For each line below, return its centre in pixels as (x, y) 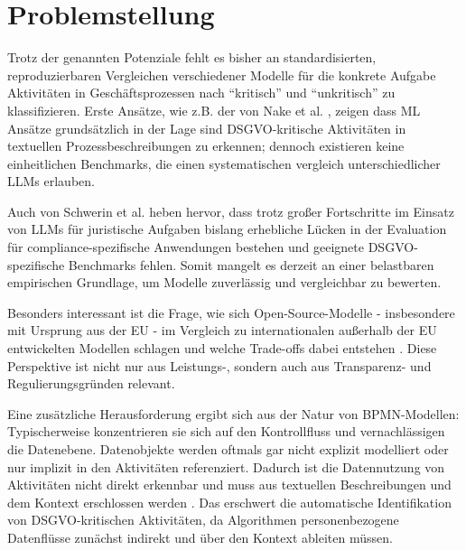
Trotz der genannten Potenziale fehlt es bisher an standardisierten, (192, 57)
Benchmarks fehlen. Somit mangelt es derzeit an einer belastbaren (251, 264)
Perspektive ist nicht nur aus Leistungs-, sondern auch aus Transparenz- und (219, 365)
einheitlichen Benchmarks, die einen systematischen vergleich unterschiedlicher (224, 163)
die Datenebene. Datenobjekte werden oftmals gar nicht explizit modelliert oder (228, 449)
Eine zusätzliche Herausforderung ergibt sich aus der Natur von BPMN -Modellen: (233, 413)
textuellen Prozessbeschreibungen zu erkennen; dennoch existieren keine (206, 146)
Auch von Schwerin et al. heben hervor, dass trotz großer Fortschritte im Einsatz (231, 211)
